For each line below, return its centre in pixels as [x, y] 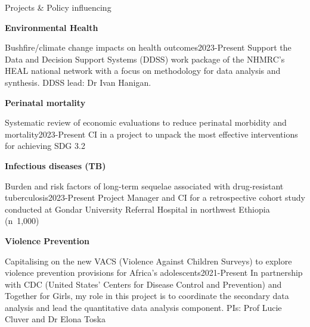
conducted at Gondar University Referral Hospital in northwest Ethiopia [137, 209]
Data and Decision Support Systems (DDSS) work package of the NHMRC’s [145, 59]
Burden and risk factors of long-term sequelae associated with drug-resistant [144, 186]
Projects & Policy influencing [58, 7]
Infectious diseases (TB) [55, 165]
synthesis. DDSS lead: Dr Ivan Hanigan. [78, 82]
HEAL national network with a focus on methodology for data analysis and [143, 71]
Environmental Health [52, 27]
